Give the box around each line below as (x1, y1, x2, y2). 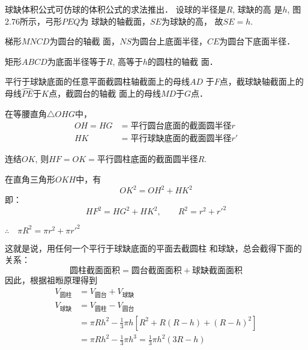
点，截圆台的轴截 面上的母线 (49, 87, 161, 100)
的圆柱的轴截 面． (148, 55, 218, 67)
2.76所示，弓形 (5, 14, 62, 27)
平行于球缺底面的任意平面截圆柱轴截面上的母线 (5, 75, 190, 88)
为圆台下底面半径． (219, 35, 295, 47)
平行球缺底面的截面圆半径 (130, 134, 232, 143)
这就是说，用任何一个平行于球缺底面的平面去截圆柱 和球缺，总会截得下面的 (5, 241, 302, 254)
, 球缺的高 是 (232, 3, 283, 15)
